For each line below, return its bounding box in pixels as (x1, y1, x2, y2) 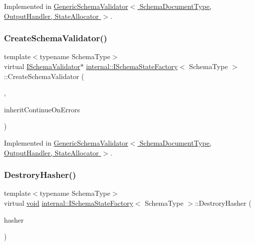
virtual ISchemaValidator (4, 61, 80, 71)
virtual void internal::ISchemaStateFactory (4, 197, 133, 208)
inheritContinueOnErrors (4, 104, 80, 114)
